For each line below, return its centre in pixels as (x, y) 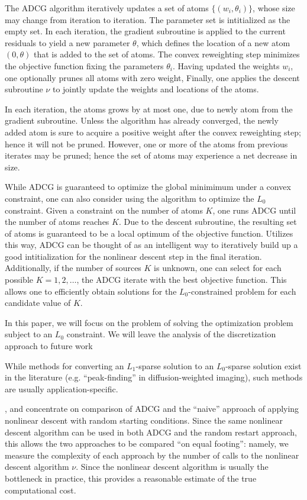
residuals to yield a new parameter (67, 42)
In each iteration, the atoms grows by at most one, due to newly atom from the (149, 109)
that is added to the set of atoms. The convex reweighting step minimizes (167, 54)
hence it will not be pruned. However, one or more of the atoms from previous (146, 143)
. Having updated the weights (226, 65)
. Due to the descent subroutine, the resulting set (208, 222)
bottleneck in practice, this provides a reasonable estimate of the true (131, 478)
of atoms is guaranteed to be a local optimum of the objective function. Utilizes (149, 233)
